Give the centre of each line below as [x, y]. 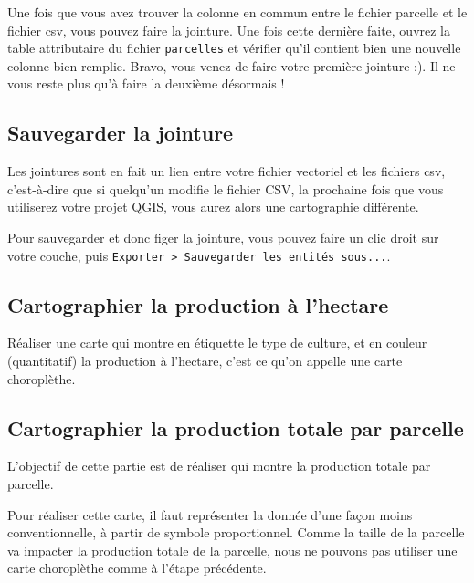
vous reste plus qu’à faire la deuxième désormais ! [146, 83]
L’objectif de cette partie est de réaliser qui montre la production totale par [219, 466]
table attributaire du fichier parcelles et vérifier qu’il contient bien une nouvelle [234, 48]
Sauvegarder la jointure [121, 133]
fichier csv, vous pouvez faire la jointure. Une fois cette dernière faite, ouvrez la [229, 30]
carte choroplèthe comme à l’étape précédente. [137, 568]
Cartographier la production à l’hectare [198, 304]
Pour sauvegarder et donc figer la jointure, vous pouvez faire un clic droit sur [223, 238]
